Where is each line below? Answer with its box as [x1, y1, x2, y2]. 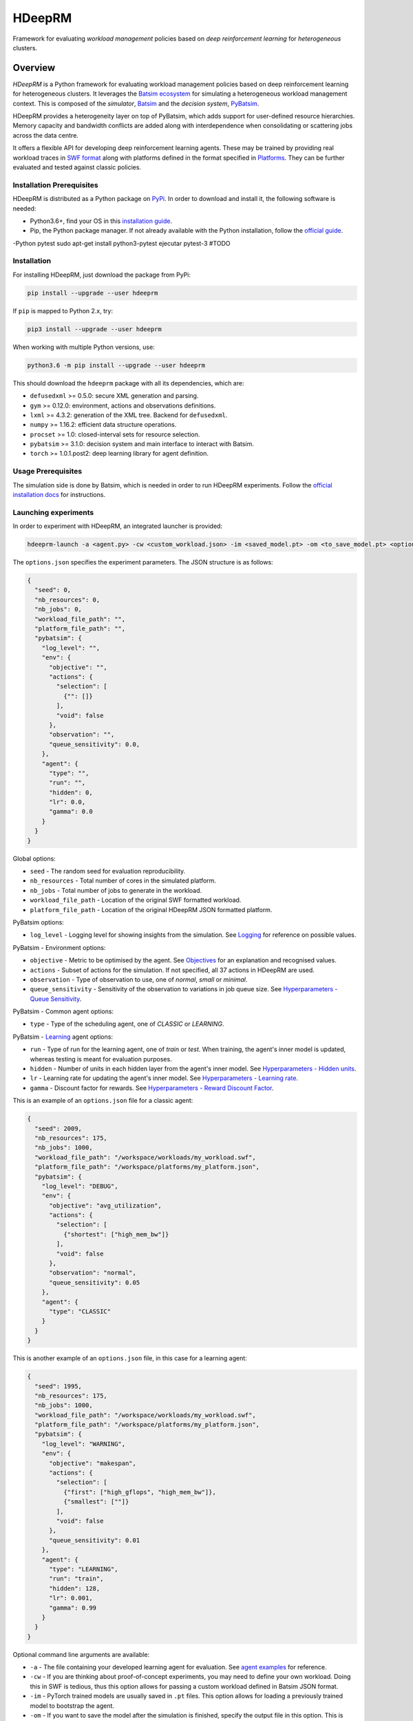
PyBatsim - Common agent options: [12, 1007, 114, 1015]
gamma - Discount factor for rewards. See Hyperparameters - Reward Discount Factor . [30, 1084, 274, 1092]
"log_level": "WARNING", [41, 1439, 126, 1448]
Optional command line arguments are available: [12, 1650, 150, 1658]
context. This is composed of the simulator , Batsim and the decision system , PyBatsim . [12, 99, 260, 107]
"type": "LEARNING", [49, 1565, 118, 1573]
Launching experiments [12, 507, 94, 517]
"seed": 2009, [34, 1124, 83, 1132]
